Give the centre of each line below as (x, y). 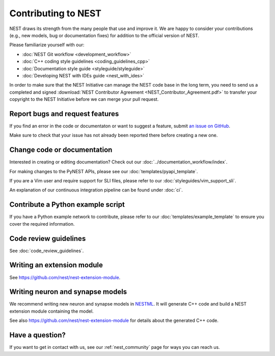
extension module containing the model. (51, 311)
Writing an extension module (56, 265)
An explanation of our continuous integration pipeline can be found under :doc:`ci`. (96, 190)
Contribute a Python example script (67, 204)
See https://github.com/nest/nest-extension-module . (65, 277)
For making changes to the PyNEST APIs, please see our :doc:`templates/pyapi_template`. (104, 171)
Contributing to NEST (56, 13)
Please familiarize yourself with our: (47, 45)
